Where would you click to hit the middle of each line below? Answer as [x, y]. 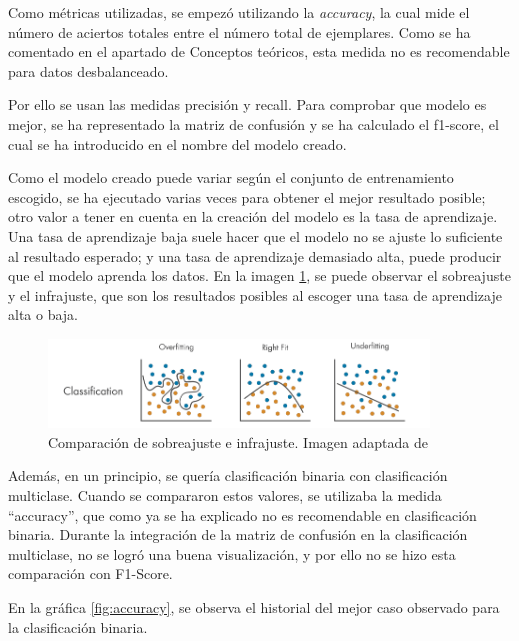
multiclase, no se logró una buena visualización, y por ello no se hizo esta [232, 553]
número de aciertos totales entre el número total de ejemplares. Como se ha [239, 31]
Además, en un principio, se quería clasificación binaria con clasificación [228, 475]
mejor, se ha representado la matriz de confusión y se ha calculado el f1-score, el [253, 123]
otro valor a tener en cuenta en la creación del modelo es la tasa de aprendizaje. [253, 216]
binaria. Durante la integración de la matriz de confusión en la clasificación [238, 534]
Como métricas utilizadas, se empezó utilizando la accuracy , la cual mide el [239, 12]
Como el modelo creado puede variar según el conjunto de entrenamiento [231, 177]
